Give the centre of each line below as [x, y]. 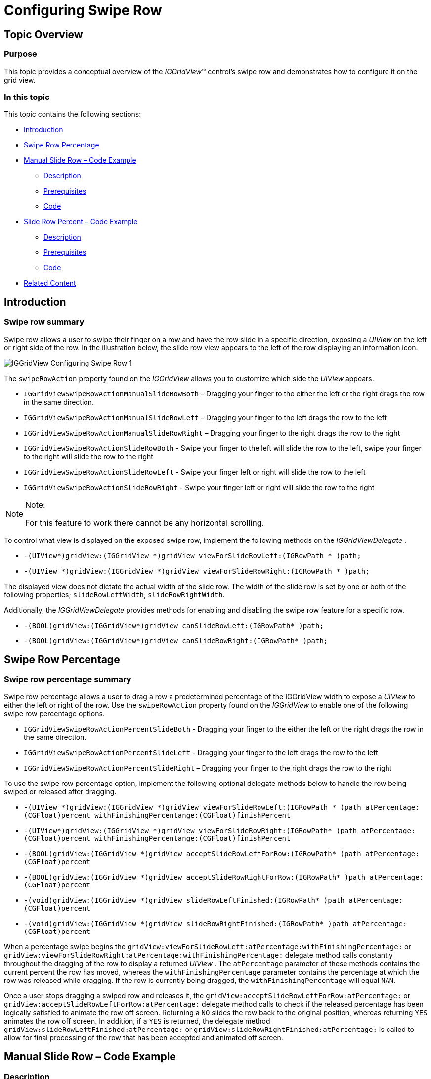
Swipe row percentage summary [68, 679]
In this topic [27, 97]
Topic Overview [43, 34]
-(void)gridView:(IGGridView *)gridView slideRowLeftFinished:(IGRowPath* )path [184, 900]
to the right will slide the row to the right [88, 456]
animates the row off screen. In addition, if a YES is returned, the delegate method [137, 1021]
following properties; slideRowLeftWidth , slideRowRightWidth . [114, 594]
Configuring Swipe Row [83, 10]
